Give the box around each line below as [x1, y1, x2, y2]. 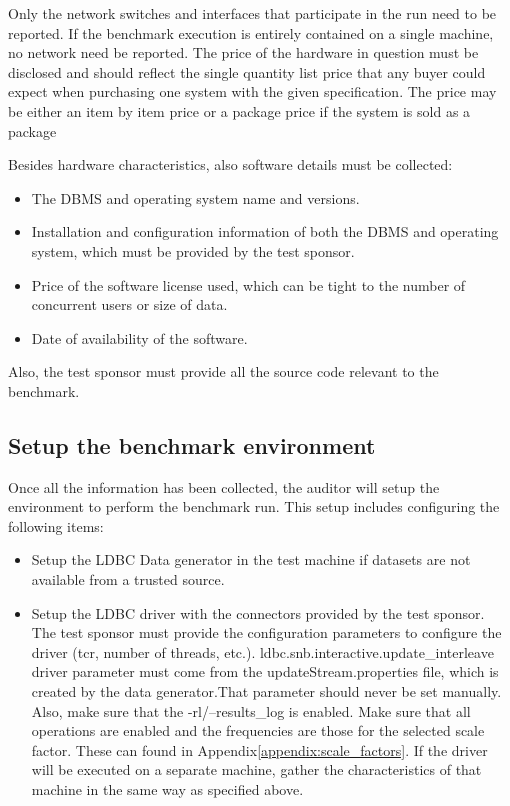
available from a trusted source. [31, 569, 225, 590]
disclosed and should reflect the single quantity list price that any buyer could [8, 61, 486, 82]
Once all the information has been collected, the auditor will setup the [8, 476, 440, 497]
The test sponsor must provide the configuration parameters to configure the [31, 622, 502, 643]
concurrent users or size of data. [31, 294, 228, 315]
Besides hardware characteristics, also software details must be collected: [8, 154, 453, 175]
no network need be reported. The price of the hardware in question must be [8, 42, 479, 63]
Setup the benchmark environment [8, 429, 376, 460]
